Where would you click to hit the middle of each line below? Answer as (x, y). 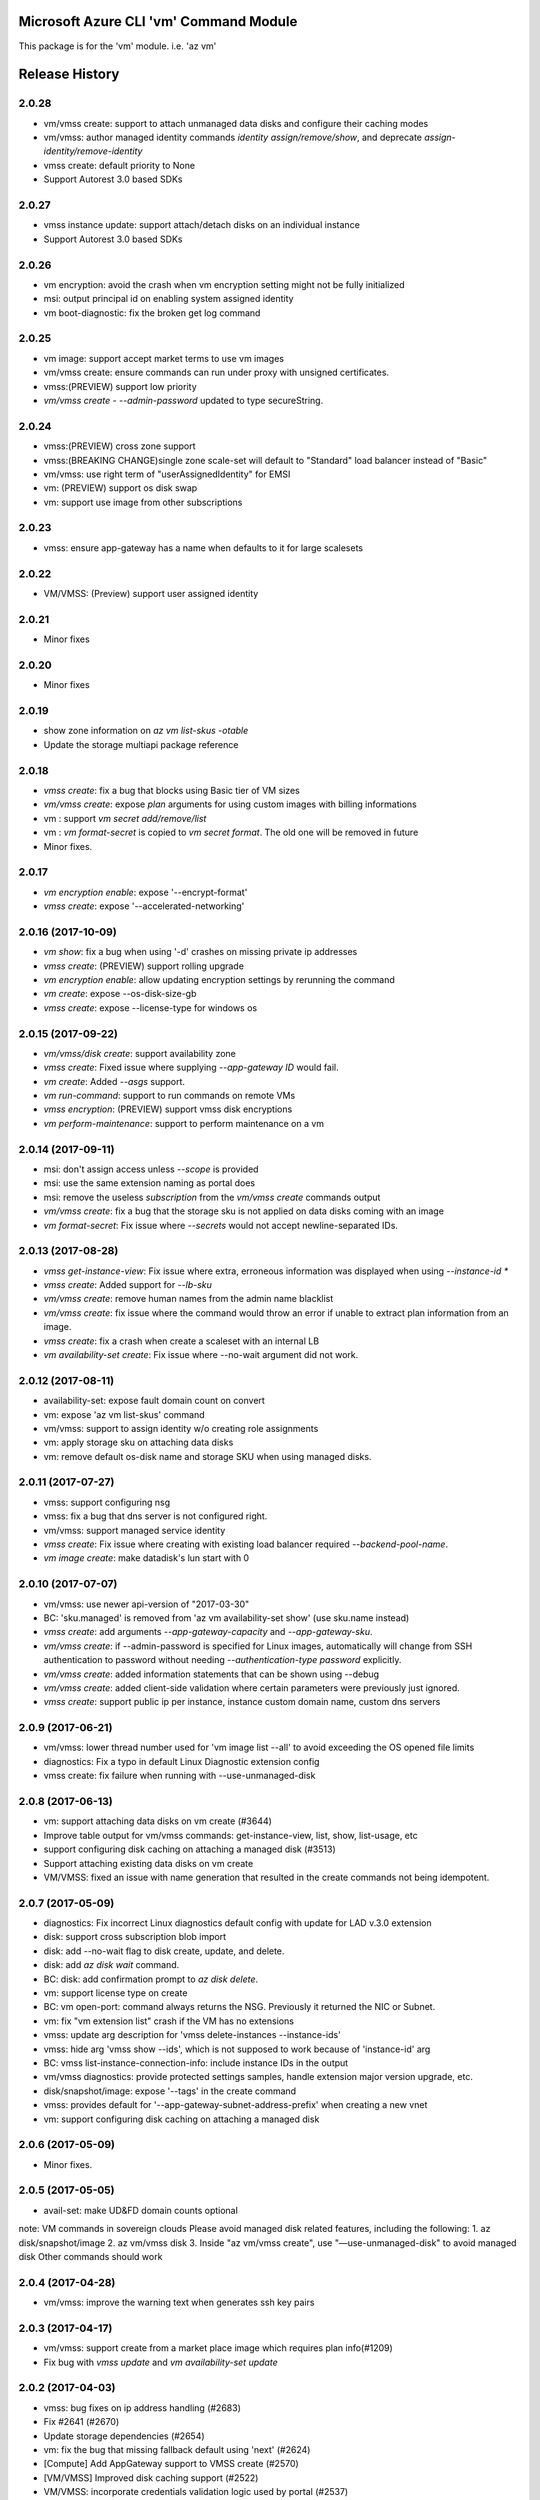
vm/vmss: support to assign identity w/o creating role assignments (181, 1428)
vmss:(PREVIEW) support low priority (120, 386)
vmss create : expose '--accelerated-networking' (144, 906)
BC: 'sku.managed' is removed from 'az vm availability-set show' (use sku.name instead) (226, 1617)
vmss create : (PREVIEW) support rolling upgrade (144, 966)
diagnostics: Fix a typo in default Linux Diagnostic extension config (181, 1761)
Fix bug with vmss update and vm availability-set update (161, 2362)
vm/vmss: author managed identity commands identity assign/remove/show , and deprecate (232, 137)
